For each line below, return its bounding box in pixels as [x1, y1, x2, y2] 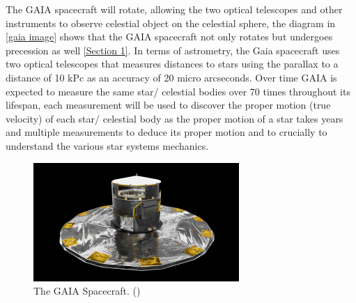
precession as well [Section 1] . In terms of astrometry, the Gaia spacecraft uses [6, 42, 340, 57]
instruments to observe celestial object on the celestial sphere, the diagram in [6, 15, 336, 30]
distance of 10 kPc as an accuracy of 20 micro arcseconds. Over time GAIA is [6, 70, 337, 84]
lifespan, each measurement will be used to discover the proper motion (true [6, 98, 331, 112]
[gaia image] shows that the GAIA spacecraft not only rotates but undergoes [6, 29, 333, 44]
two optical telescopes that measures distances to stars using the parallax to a [6, 56, 339, 71]
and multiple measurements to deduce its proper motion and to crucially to [6, 125, 327, 139]
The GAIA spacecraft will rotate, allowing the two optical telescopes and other [6, 2, 343, 16]
